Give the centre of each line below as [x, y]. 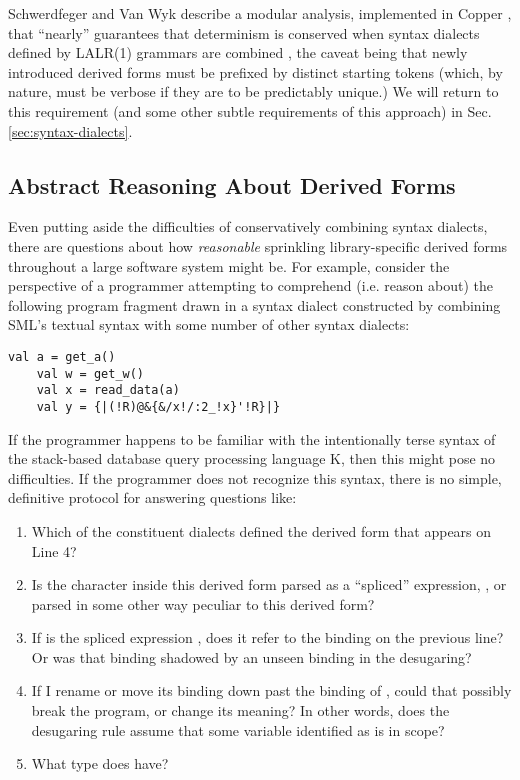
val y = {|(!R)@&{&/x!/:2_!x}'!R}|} [158, 406]
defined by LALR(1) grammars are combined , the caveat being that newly [238, 52]
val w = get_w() [90, 373]
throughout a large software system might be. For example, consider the [229, 265]
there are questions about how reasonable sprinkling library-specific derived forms [258, 245]
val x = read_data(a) [108, 390]
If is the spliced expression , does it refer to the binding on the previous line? [267, 637]
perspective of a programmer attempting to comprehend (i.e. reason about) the [250, 285]
